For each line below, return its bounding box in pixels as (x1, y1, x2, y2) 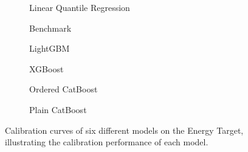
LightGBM (29, 42, 70, 55)
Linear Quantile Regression (29, 1, 130, 13)
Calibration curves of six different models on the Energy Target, (5, 123, 244, 136)
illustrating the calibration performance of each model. (5, 136, 208, 148)
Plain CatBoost (29, 103, 87, 116)
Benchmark (29, 21, 72, 34)
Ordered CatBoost (29, 83, 98, 95)
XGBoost (29, 62, 64, 75)
